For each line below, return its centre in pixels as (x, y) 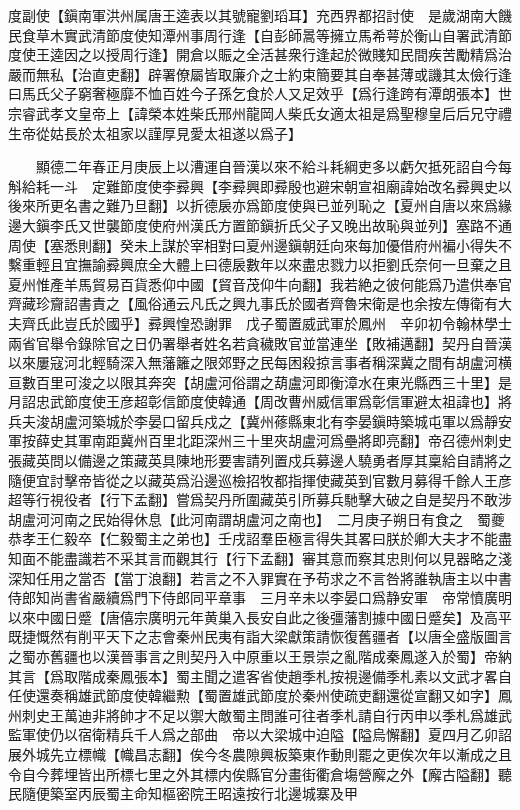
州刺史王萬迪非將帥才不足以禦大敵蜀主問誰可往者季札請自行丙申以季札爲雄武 (260, 714)
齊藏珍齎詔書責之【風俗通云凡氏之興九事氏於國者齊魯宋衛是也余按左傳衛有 (253, 303)
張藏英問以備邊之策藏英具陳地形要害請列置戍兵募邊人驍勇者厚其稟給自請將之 (260, 460)
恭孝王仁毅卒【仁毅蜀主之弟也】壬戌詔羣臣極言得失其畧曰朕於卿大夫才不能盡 (260, 538)
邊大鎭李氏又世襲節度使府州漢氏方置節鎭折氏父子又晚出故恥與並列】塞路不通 (260, 224)
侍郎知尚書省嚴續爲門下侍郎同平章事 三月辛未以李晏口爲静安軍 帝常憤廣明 (260, 597)
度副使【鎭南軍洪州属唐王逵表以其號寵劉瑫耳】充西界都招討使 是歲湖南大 (253, 15)
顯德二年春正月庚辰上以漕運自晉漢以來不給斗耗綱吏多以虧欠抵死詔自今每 (273, 166)
